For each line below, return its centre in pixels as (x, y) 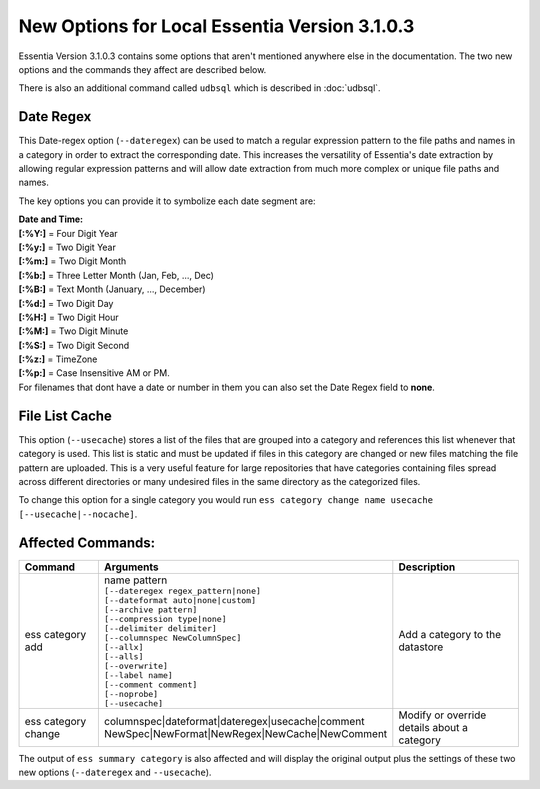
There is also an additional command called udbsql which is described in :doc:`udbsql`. (199, 88)
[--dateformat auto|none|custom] (180, 600)
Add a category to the (450, 635)
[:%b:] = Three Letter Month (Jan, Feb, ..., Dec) (116, 275)
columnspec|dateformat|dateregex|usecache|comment (234, 721)
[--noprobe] (131, 693)
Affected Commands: (86, 542)
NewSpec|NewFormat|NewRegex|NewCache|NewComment (245, 733)
